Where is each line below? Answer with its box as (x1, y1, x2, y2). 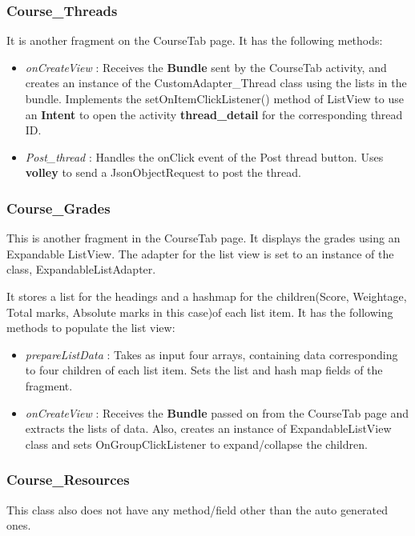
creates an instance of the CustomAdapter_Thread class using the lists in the (25, 74, 407, 91)
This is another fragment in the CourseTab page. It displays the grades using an (6, 230, 401, 246)
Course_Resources (6, 470, 130, 490)
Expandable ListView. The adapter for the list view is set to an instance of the (6, 245, 394, 262)
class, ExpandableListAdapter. (6, 261, 156, 278)
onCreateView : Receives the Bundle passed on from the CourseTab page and (25, 404, 409, 421)
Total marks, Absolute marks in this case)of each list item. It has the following (6, 303, 393, 320)
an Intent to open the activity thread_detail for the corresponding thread (25, 106, 403, 122)
